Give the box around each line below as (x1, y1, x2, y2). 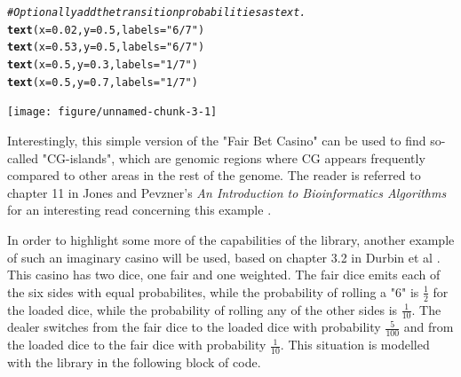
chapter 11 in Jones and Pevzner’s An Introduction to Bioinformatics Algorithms (7, 183, 447, 201)
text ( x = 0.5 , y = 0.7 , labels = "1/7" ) (7, 75, 198, 89)
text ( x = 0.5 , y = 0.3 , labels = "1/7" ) (7, 58, 198, 71)
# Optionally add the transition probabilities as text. (7, 6, 306, 19)
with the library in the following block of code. (7, 353, 261, 371)
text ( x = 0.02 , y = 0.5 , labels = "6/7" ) (7, 23, 205, 36)
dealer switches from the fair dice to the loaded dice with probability (7, 318, 381, 336)
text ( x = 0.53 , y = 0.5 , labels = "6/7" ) (7, 41, 205, 54)
